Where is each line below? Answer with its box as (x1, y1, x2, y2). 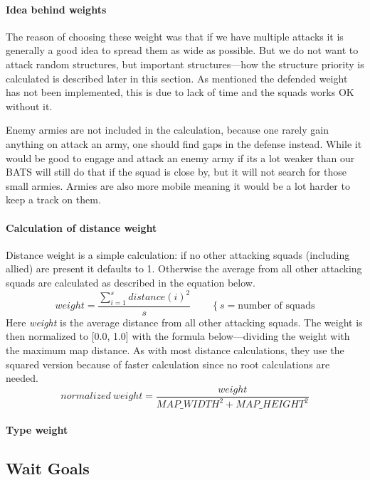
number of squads (238, 301, 315, 311)
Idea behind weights (6, 1, 107, 16)
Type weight (6, 422, 68, 437)
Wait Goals (6, 457, 90, 479)
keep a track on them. (6, 192, 101, 207)
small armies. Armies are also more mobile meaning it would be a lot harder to (6, 178, 350, 193)
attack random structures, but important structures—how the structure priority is (6, 56, 364, 71)
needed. (6, 370, 38, 385)
